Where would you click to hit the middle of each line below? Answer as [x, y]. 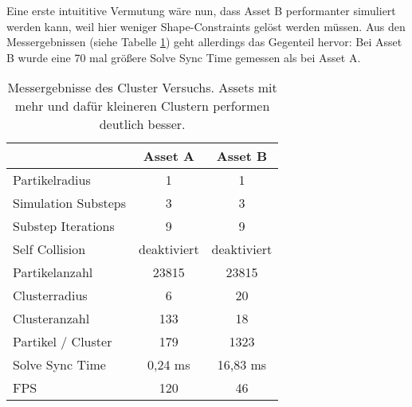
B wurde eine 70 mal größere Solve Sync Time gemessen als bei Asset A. [184, 57]
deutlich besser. [142, 124]
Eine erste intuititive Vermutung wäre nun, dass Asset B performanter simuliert [201, 10]
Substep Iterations [64, 226]
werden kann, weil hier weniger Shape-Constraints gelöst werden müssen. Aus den [206, 26]
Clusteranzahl [51, 319]
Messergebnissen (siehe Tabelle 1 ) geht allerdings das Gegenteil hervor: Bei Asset [204, 42]
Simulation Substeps [69, 203]
